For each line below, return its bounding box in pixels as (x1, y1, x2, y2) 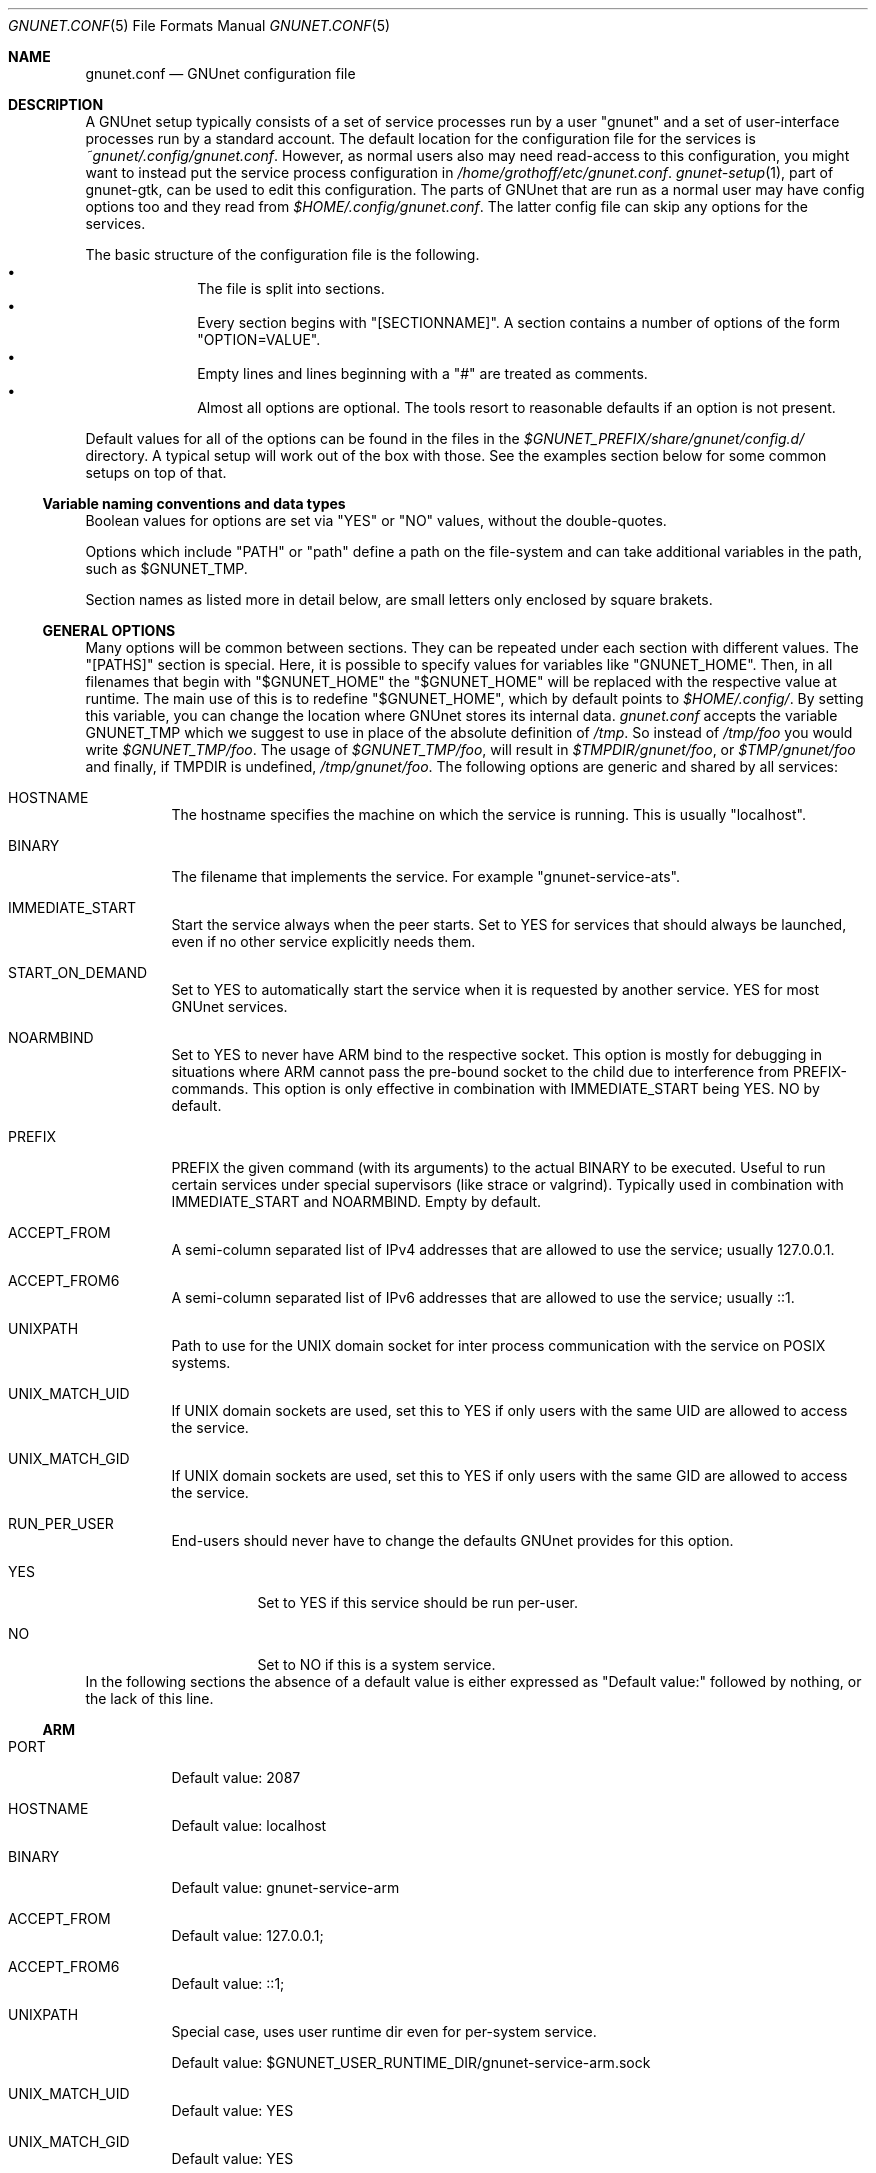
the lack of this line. (85, 1690, 214, 1707)
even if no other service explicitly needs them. (171, 933, 476, 950)
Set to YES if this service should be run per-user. (257, 1594, 578, 1611)
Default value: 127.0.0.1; (171, 1927, 324, 1944)
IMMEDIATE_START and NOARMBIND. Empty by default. (171, 1193, 542, 1210)
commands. (171, 1080, 249, 1097)
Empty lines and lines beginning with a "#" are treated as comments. (197, 365, 648, 382)
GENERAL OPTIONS (42, 622, 176, 639)
